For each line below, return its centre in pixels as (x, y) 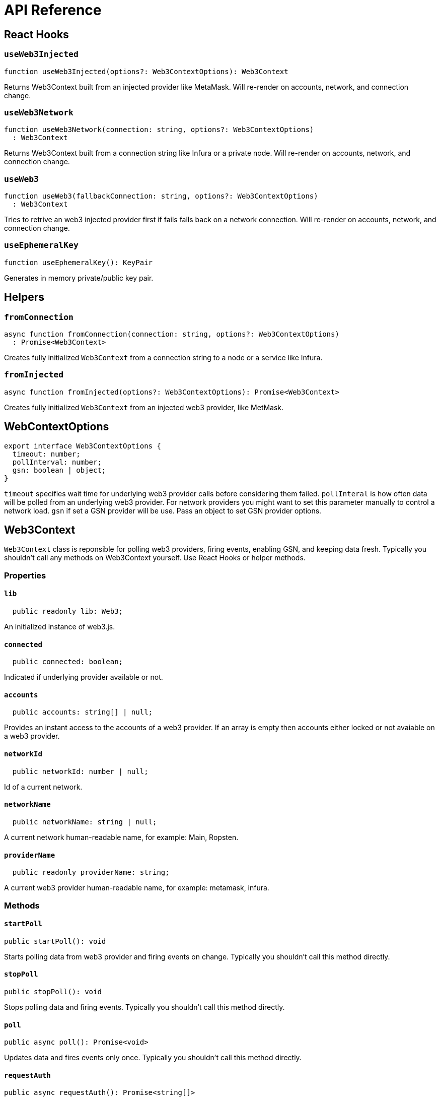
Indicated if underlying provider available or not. (84, 677)
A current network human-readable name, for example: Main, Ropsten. (121, 837)
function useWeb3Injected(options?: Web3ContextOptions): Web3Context (146, 71)
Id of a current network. (43, 787)
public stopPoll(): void (53, 991)
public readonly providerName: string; (91, 873)
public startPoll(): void (55, 941)
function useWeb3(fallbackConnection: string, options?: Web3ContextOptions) (161, 196)
